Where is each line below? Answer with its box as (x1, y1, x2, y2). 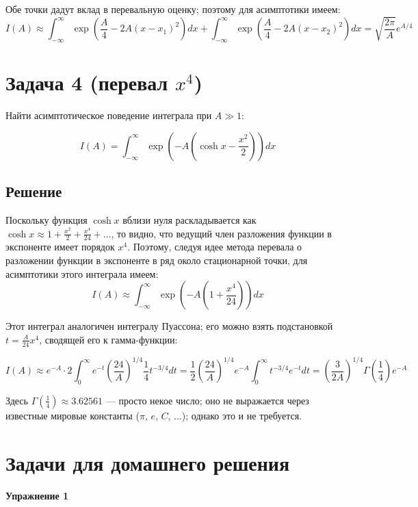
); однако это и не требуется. (181, 408, 302, 422)
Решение (5, 181, 62, 202)
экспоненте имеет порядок (5, 239, 115, 254)
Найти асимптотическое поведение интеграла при (5, 108, 212, 122)
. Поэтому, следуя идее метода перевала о (127, 239, 302, 254)
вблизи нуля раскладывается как (122, 212, 257, 226)
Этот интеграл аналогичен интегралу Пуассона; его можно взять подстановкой (5, 319, 333, 333)
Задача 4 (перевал (5, 68, 168, 96)
